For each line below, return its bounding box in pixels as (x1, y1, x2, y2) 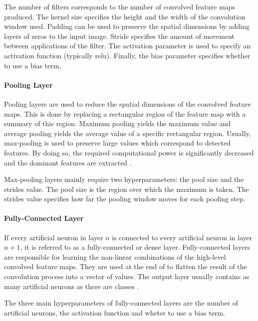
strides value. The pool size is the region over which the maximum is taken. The (4, 183, 249, 194)
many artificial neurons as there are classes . (4, 281, 139, 291)
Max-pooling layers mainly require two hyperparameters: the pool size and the (4, 174, 244, 184)
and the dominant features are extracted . (4, 157, 132, 167)
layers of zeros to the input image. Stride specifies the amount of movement (4, 30, 235, 41)
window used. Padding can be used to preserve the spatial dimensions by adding (4, 21, 250, 31)
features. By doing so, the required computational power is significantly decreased (4, 147, 254, 158)
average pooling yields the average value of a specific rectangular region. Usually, (4, 128, 251, 138)
